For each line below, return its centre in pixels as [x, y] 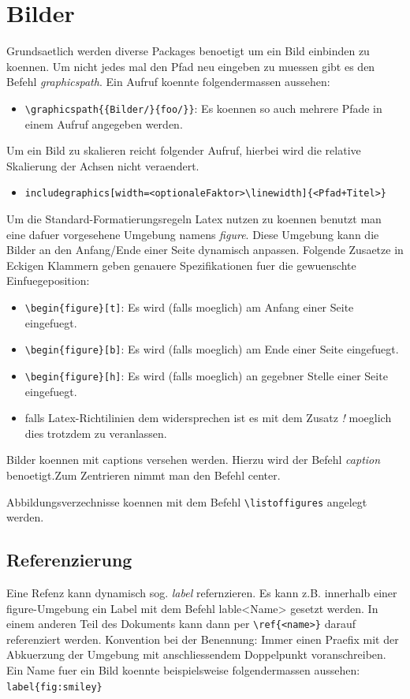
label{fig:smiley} [54, 687]
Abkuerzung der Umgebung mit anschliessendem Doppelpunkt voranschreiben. [196, 654]
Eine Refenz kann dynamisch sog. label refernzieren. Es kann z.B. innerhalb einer [202, 592]
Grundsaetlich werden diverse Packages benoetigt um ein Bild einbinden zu [188, 51]
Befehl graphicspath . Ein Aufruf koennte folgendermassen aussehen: [168, 82]
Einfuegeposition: [48, 280]
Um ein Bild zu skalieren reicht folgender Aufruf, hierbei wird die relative [184, 150]
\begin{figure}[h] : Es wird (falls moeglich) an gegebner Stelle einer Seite [206, 375]
